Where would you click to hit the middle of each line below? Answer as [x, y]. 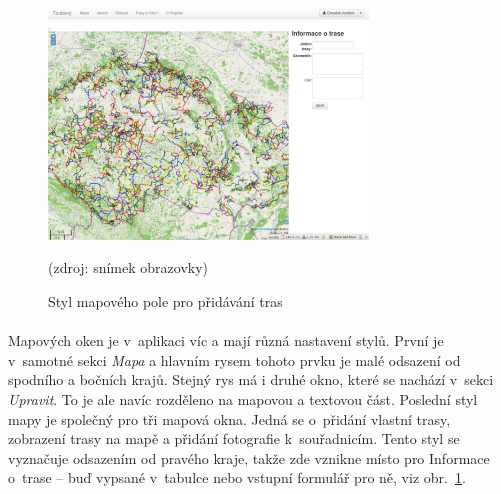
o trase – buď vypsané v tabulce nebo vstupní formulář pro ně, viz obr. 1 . [237, 477]
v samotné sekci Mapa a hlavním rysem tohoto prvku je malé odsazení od [234, 359]
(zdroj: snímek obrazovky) [128, 267]
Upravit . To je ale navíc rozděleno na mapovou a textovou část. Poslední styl [243, 398]
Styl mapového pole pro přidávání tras [165, 301]
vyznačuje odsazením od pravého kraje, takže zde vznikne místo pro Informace [249, 457]
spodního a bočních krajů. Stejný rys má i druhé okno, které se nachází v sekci [251, 379]
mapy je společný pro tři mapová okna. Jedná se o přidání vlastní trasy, [229, 418]
